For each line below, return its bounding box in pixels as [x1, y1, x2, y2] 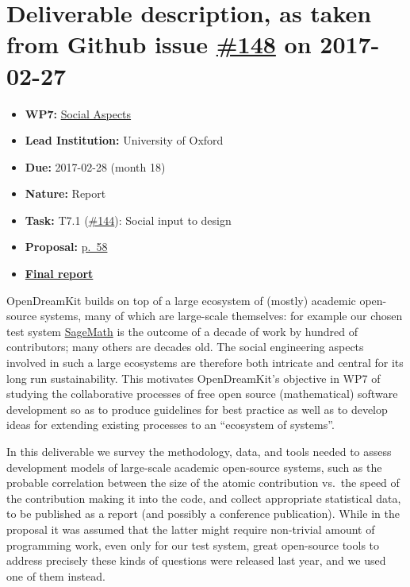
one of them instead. [6, 567, 105, 584]
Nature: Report [25, 185, 106, 202]
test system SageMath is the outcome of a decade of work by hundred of [6, 322, 358, 339]
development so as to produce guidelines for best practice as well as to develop [6, 400, 388, 417]
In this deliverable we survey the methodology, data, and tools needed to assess [6, 443, 392, 459]
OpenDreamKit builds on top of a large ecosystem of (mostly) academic [6, 292, 356, 308]
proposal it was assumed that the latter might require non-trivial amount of [6, 520, 375, 537]
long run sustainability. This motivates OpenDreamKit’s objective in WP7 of [6, 369, 381, 386]
